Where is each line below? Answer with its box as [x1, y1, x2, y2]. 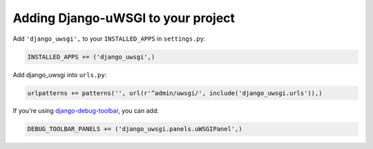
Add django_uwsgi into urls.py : [12, 70, 107, 79]
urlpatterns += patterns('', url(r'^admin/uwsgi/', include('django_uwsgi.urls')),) [27, 89, 323, 97]
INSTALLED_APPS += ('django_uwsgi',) [27, 52, 155, 61]
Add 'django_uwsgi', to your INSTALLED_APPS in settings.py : [12, 34, 206, 43]
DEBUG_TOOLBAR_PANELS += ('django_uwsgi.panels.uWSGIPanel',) [27, 125, 242, 133]
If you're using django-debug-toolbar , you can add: [12, 107, 159, 115]
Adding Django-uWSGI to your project [12, 10, 235, 26]
